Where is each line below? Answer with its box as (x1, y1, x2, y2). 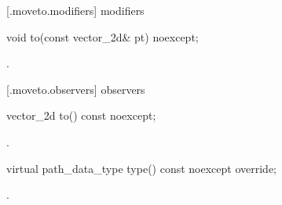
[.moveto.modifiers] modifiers (6, 2, 145, 18)
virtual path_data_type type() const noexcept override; (6, 160, 277, 176)
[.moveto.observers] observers (6, 81, 145, 97)
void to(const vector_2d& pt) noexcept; (6, 28, 199, 45)
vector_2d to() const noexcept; (6, 107, 156, 124)
